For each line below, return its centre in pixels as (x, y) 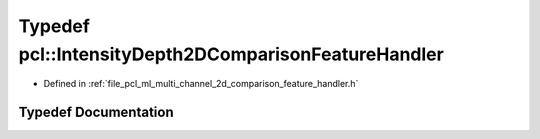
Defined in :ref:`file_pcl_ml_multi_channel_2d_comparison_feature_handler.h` (201, 84)
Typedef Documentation (96, 112)
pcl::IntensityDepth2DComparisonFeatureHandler (231, 54)
